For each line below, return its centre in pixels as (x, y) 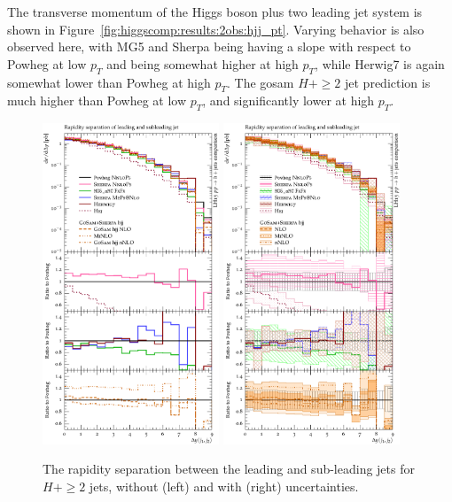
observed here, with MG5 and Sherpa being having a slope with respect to (209, 46)
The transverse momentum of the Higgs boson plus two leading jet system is (215, 12)
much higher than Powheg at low (97, 100)
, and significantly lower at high (288, 100)
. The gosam (260, 82)
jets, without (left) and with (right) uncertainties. (224, 486)
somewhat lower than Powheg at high (109, 82)
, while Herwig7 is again (380, 63)
